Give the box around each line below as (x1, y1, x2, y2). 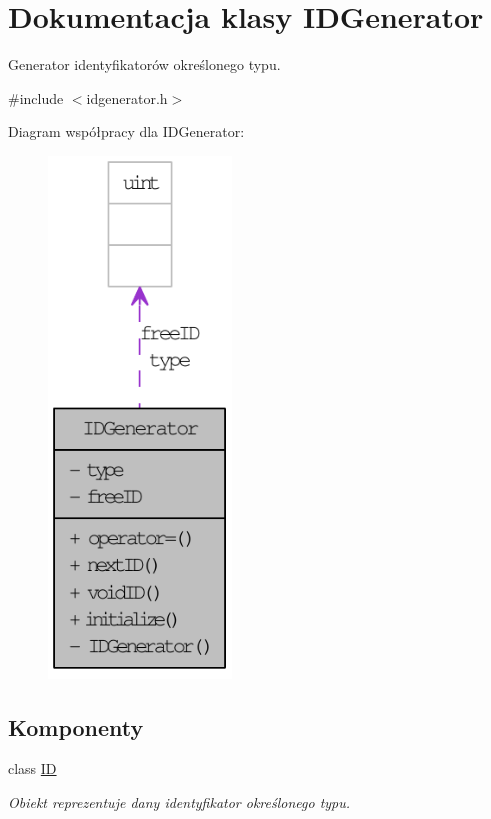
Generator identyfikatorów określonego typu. (8, 54, 281, 75)
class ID (8, 758, 57, 779)
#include (8, 87, 64, 108)
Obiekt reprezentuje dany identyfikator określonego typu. (8, 791, 351, 812)
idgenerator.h (86, 87, 168, 108)
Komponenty (8, 711, 144, 742)
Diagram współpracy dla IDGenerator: (8, 121, 245, 142)
